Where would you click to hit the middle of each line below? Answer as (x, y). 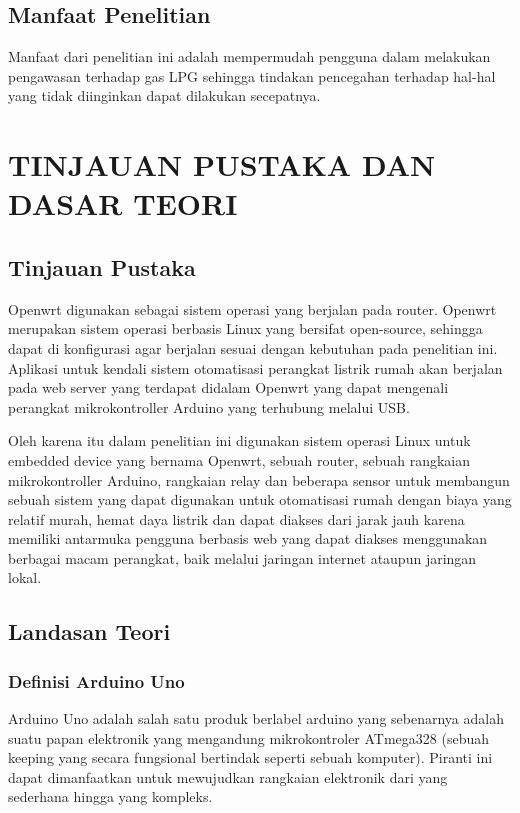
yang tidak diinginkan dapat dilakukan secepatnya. (164, 95)
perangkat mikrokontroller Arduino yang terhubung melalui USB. (209, 406)
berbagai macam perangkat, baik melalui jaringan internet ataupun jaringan (242, 557)
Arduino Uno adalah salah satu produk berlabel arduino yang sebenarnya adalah (256, 718)
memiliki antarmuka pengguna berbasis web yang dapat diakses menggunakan (248, 538)
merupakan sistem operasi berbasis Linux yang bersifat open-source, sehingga (245, 328)
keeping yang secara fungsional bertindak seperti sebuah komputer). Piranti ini (250, 757)
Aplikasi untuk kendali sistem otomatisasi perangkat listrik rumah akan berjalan (255, 367)
